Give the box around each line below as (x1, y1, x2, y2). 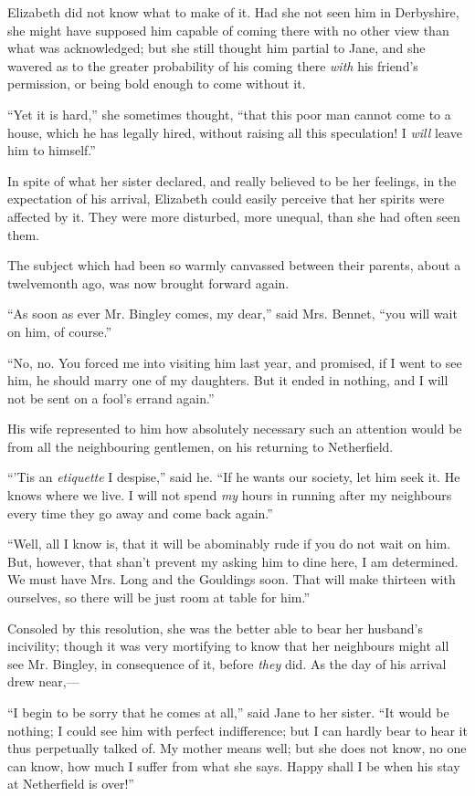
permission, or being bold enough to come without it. (7, 74, 306, 93)
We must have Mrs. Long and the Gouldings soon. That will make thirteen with (7, 570, 456, 589)
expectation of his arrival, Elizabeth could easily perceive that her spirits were (7, 189, 445, 208)
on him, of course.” (7, 321, 112, 340)
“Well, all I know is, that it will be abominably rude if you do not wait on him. (7, 534, 451, 553)
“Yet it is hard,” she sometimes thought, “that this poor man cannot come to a (7, 104, 451, 123)
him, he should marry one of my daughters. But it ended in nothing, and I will (7, 371, 449, 390)
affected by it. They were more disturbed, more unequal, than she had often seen (7, 206, 460, 225)
